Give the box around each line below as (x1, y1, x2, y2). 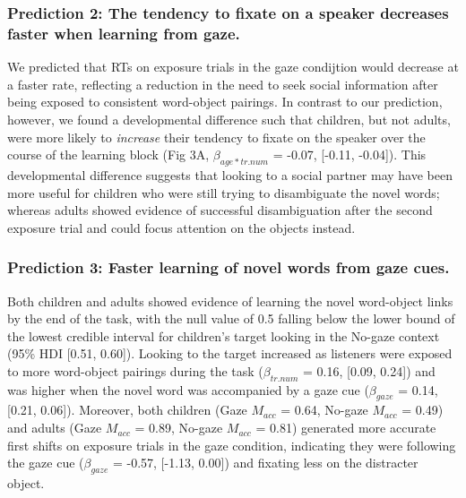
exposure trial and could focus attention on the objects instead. (7, 218, 356, 236)
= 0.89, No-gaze (134, 418, 223, 437)
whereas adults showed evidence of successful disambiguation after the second (7, 201, 433, 219)
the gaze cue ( (7, 453, 84, 472)
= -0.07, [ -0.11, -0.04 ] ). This (272, 145, 427, 164)
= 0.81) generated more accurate (255, 418, 436, 437)
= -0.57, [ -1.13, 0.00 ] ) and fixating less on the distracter (112, 453, 419, 472)
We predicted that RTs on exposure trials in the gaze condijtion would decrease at (7, 57, 459, 76)
